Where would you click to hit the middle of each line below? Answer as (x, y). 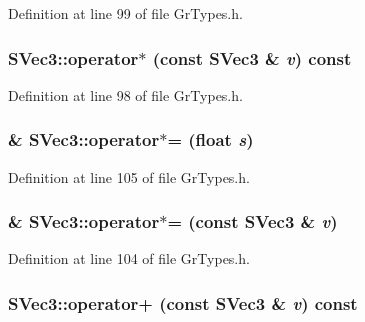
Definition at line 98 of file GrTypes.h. (125, 94)
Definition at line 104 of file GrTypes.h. (129, 258)
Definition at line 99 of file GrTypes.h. (125, 13)
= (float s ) (210, 139)
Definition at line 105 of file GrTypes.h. (129, 176)
